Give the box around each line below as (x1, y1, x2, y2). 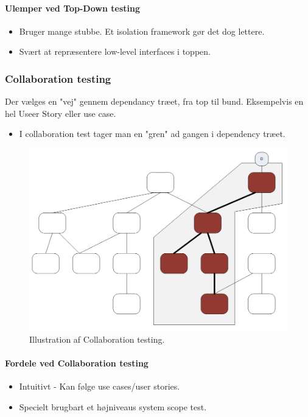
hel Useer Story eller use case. (5, 107, 116, 119)
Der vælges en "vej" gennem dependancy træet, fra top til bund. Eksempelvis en (5, 95, 304, 108)
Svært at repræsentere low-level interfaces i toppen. (19, 45, 211, 58)
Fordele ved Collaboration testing (5, 356, 149, 369)
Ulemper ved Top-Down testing (5, 1, 140, 14)
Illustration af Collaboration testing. (29, 332, 165, 345)
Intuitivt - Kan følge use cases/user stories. (19, 380, 180, 393)
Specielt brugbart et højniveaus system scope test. (19, 400, 207, 413)
